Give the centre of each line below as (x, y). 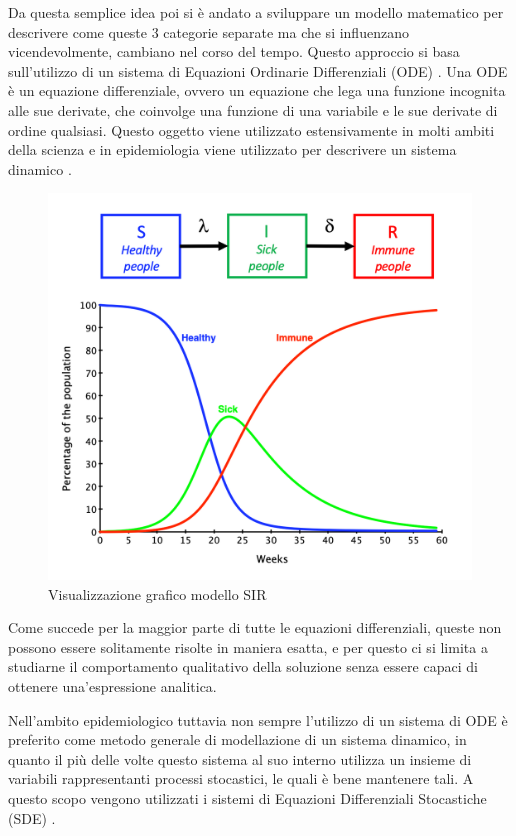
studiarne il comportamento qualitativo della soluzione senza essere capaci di (243, 666)
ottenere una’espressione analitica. (112, 686)
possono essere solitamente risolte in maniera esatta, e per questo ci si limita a (248, 646)
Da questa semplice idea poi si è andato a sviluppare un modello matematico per (256, 12)
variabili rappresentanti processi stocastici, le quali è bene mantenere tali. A (241, 778)
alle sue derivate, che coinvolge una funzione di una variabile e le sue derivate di (253, 109)
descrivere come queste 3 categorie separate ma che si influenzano (208, 31)
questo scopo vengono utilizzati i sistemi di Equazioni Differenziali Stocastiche (247, 798)
